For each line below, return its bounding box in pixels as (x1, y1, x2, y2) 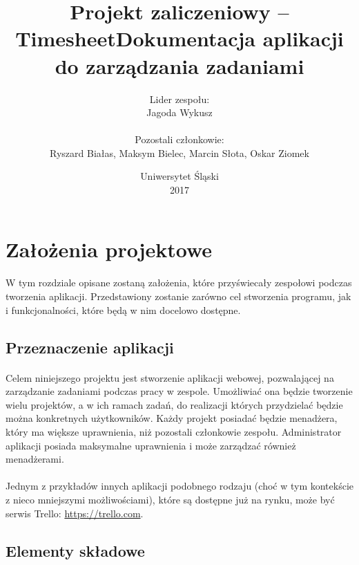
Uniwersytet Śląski (140, 169, 219, 183)
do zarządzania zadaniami (55, 51, 304, 80)
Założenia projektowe (6, 234, 213, 263)
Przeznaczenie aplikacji (6, 336, 174, 358)
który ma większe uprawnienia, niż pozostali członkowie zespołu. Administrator (6, 424, 342, 438)
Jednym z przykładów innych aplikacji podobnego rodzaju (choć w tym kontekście (6, 479, 354, 493)
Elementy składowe (6, 539, 145, 561)
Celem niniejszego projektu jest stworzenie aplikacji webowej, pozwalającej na (6, 370, 334, 385)
